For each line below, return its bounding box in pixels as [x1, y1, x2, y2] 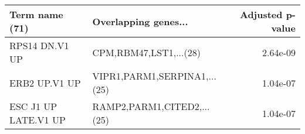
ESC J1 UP [9, 99, 57, 113]
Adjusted [239, 8, 283, 21]
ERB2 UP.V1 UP [9, 75, 81, 90]
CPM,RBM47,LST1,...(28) [92, 45, 201, 59]
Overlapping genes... [92, 14, 188, 28]
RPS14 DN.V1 [9, 39, 69, 52]
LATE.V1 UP [9, 113, 66, 126]
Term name [9, 8, 63, 21]
